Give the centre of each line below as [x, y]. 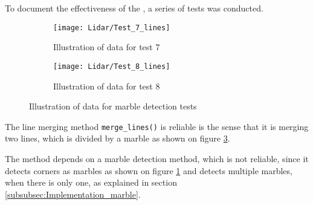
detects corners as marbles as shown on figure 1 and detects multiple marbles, [149, 170]
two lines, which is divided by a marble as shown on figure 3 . [118, 138]
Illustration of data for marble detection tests [113, 106]
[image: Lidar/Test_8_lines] [112, 66]
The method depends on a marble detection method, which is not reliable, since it [157, 158]
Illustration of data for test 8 [107, 86]
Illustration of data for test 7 [107, 47]
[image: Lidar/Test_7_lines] [112, 28]
